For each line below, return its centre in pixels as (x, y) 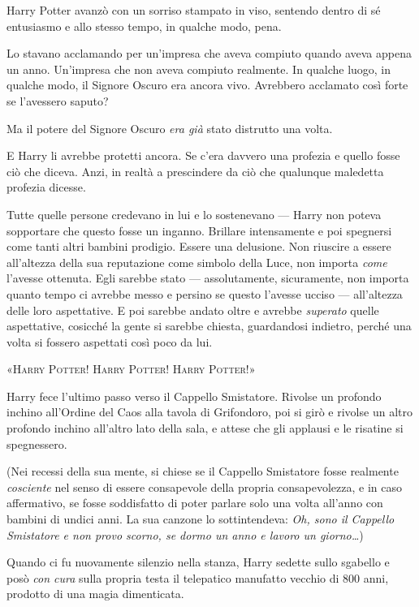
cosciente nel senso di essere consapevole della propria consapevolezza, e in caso (204, 486)
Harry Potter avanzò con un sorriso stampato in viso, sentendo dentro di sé (194, 10)
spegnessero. (37, 443)
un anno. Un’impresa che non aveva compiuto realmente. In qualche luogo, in (199, 69)
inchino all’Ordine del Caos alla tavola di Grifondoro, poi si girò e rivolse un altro (209, 412)
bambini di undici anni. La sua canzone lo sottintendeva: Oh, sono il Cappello (201, 519)
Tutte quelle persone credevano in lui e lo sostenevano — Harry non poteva (194, 214)
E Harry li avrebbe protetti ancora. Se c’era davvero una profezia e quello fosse (203, 155)
